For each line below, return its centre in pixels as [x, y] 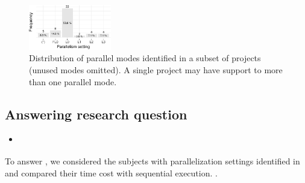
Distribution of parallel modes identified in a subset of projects [145, 58]
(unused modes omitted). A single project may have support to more [156, 69]
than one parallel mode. [73, 81]
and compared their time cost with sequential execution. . [111, 172]
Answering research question [96, 114]
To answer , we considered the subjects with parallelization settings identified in [152, 161]
